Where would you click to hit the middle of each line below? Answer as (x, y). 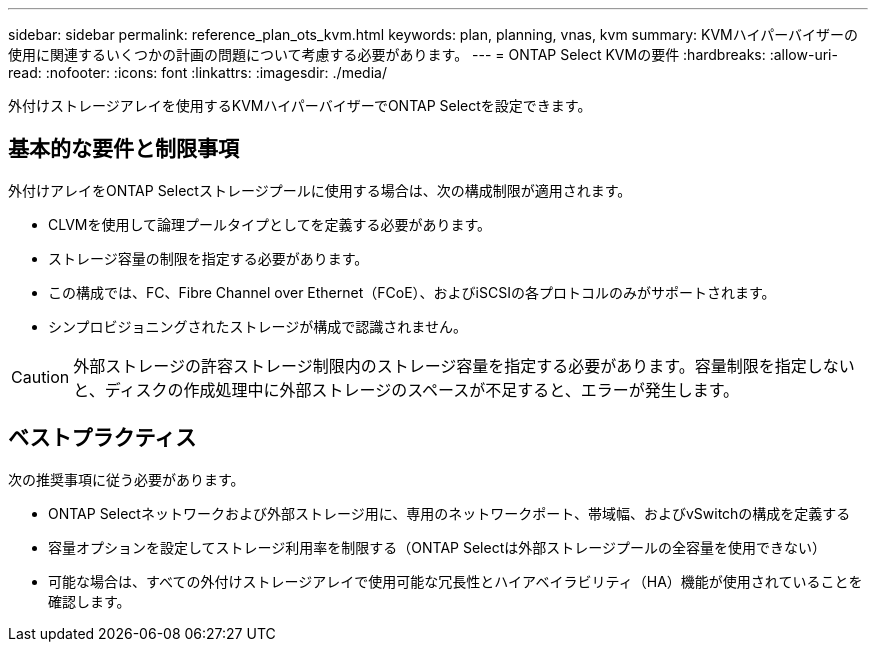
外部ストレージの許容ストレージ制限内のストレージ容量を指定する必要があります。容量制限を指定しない (464, 365)
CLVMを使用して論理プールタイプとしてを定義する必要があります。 (269, 224)
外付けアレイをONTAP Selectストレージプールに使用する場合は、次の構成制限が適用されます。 (320, 190)
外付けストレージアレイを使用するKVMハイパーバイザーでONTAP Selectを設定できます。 (300, 105)
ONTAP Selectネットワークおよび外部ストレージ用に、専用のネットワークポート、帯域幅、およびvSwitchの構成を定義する (449, 513)
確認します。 (89, 601)
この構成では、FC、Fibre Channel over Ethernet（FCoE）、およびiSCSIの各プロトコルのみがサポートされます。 (412, 292)
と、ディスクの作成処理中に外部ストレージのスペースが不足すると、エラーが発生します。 (406, 389)
